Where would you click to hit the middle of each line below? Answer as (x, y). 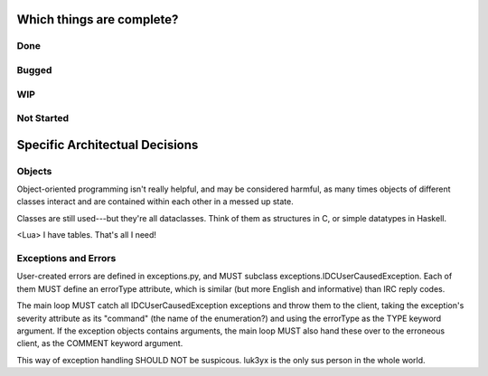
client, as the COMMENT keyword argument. (100, 343)
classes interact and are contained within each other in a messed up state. (155, 202)
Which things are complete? (98, 19)
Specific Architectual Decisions (108, 145)
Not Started (43, 118)
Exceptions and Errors (66, 258)
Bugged (34, 70)
